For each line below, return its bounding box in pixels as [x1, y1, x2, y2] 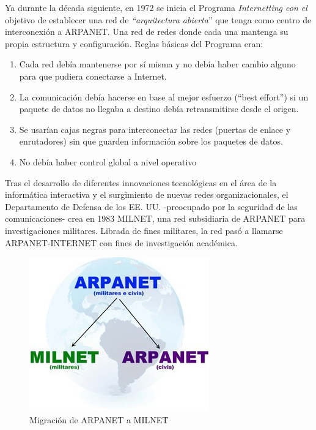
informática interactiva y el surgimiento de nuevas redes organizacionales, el [5, 188, 288, 201]
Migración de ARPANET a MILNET [29, 413, 169, 426]
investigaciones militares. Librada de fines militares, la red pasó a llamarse [5, 224, 283, 236]
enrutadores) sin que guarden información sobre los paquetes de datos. [19, 135, 283, 148]
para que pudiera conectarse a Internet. [19, 69, 167, 82]
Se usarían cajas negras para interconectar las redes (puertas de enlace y [19, 123, 291, 135]
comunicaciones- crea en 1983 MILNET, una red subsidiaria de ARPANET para [5, 212, 306, 225]
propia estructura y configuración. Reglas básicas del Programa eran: [5, 37, 263, 50]
